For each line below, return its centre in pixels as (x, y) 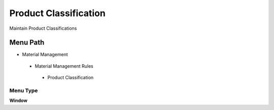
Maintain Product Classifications (43, 28)
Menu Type (24, 91)
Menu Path (27, 43)
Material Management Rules (64, 66)
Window (19, 100)
